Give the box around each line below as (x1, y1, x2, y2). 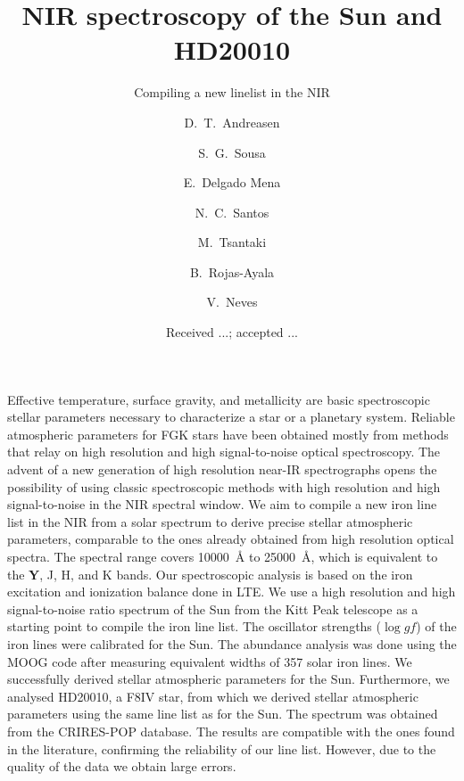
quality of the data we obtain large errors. (7, 757, 236, 776)
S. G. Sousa (198, 143, 266, 161)
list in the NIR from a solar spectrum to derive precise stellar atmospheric (7, 512, 413, 530)
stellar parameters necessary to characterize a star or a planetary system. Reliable (7, 407, 455, 426)
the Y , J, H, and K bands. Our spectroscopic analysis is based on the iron (7, 564, 413, 583)
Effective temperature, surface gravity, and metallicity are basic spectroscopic (7, 390, 430, 408)
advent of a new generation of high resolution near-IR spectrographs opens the (7, 460, 437, 479)
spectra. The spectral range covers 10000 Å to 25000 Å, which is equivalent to (7, 547, 438, 565)
